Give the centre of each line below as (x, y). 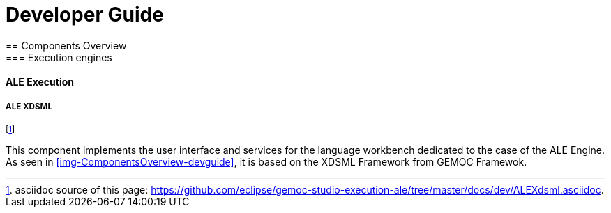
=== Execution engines (59, 57)
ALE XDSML (29, 106)
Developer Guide (85, 15)
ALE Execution (40, 82)
